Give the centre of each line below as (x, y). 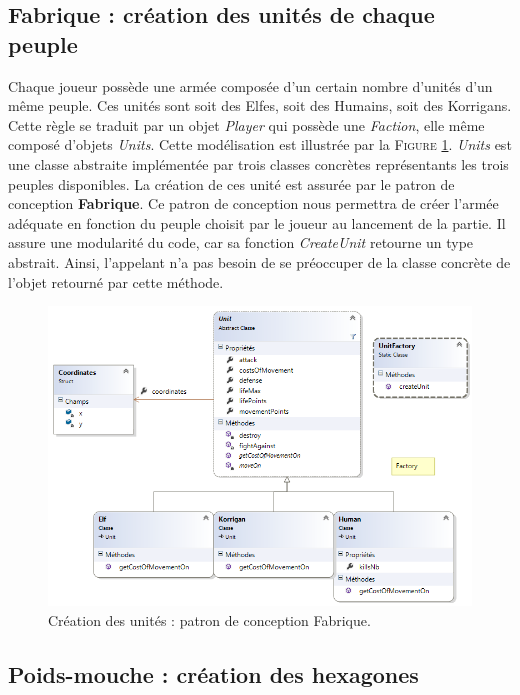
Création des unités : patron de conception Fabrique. (209, 619)
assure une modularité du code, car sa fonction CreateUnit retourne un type (241, 242)
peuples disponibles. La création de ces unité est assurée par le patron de (231, 183)
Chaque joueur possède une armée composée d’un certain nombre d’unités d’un (250, 85)
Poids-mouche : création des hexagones (213, 673)
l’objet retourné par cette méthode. (116, 281)
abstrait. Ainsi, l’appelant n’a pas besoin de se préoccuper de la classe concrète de (259, 261)
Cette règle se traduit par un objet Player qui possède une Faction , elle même (246, 124)
